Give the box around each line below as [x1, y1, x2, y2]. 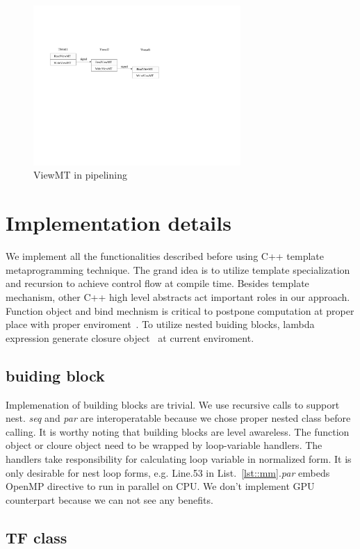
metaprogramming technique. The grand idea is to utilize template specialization [6, 262, 350, 277]
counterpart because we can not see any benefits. [6, 492, 213, 507]
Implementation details [6, 208, 231, 237]
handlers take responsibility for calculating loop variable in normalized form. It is [6, 451, 352, 466]
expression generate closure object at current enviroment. [6, 330, 254, 345]
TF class [6, 526, 67, 548]
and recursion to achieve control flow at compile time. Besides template [6, 276, 309, 290]
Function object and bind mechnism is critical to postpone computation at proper [6, 303, 354, 318]
